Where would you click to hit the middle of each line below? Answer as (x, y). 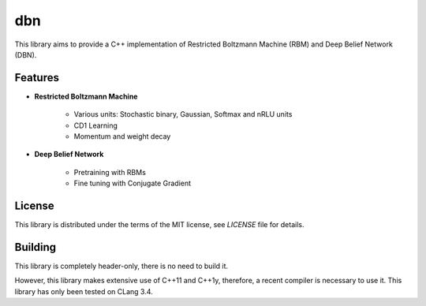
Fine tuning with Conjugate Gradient (133, 183)
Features (37, 78)
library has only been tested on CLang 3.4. (84, 291)
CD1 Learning (96, 125)
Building (35, 247)
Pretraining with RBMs (110, 172)
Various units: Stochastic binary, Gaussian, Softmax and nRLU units (183, 114)
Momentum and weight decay (122, 136)
